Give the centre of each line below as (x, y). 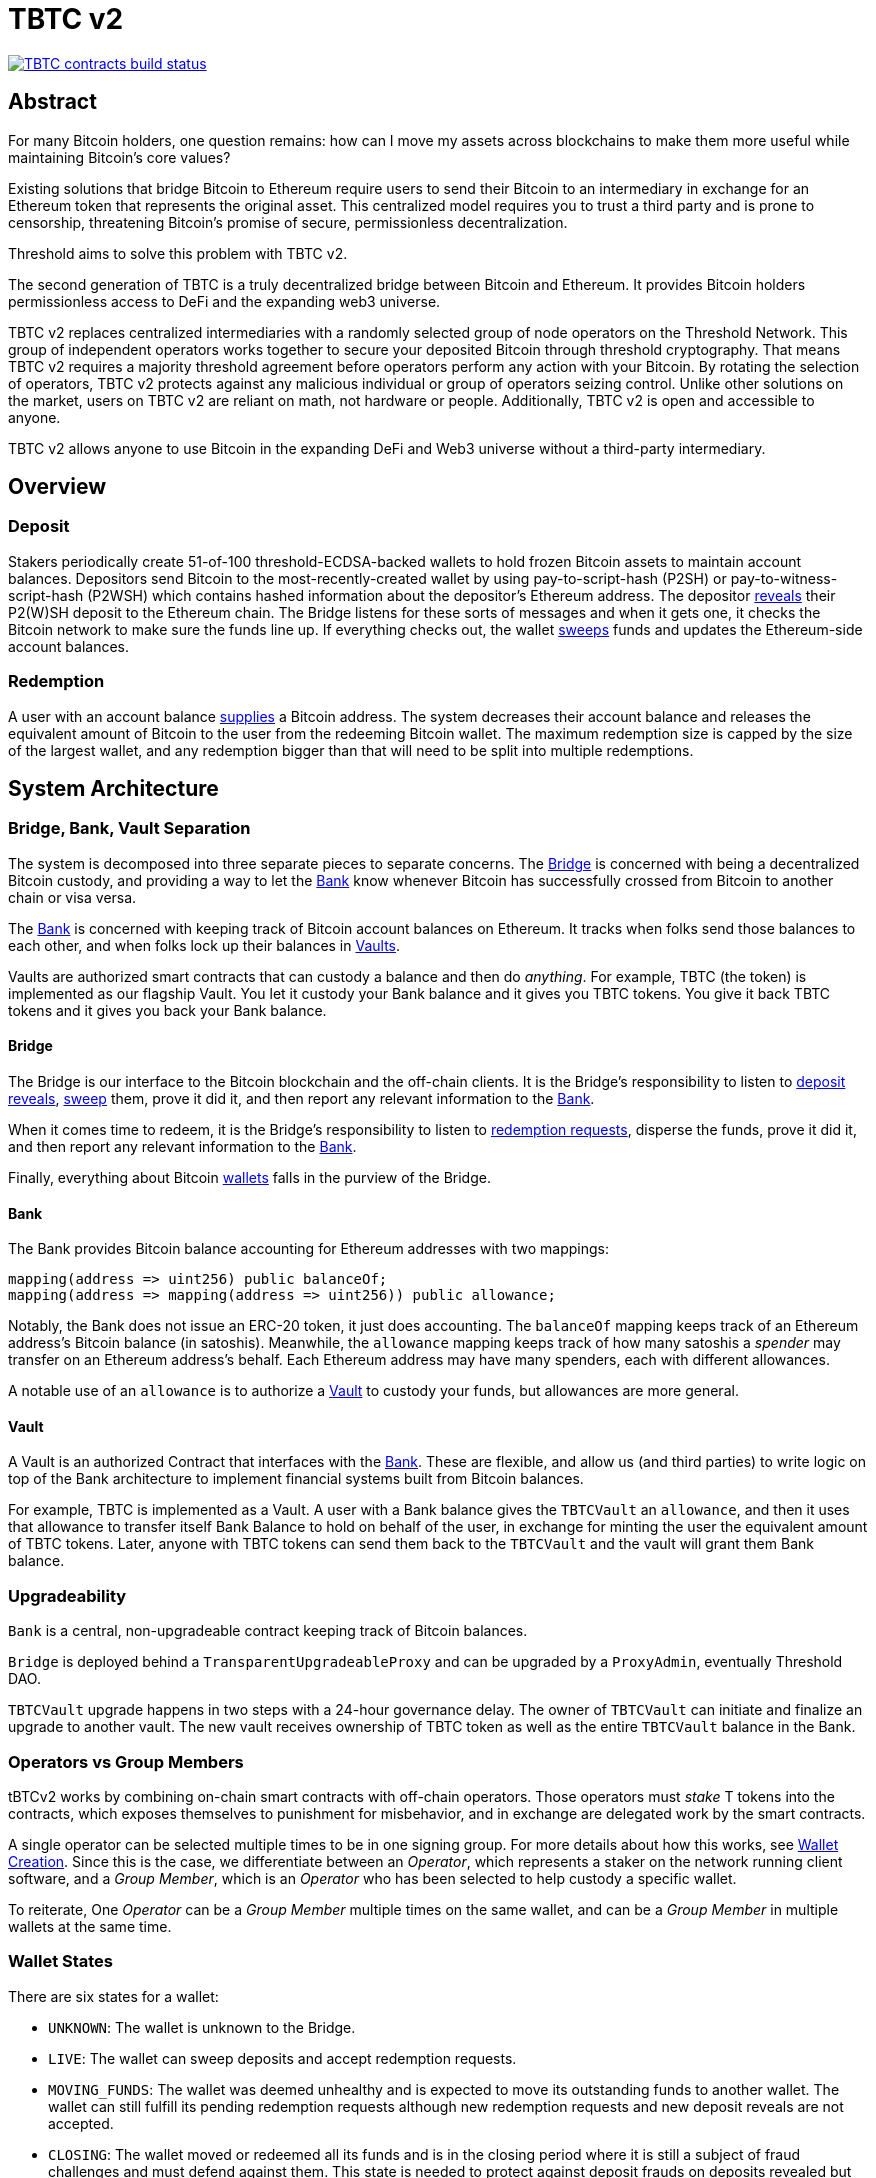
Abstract (52, 102)
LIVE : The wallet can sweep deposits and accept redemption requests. (282, 2058)
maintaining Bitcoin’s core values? (119, 157)
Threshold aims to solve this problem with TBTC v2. (178, 253)
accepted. (81, 2123)
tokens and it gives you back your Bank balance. (167, 1010)
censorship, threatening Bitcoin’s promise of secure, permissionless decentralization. (288, 222)
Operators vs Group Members (126, 1761)
